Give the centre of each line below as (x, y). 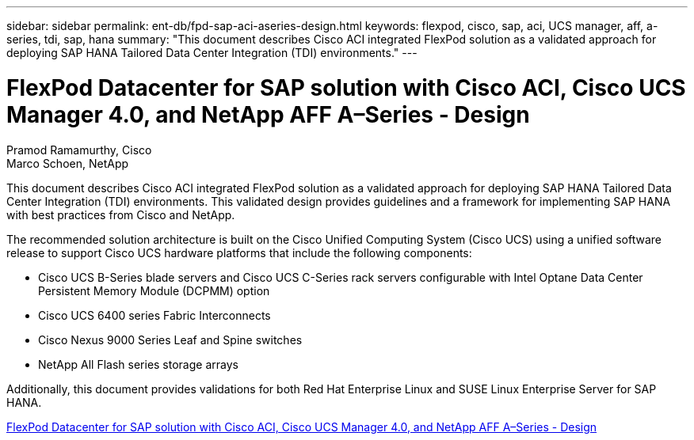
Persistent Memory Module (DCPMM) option (154, 290)
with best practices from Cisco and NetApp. (121, 214)
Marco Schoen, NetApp (68, 163)
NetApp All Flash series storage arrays (138, 364)
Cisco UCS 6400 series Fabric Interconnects (154, 315)
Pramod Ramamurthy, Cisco (79, 150)
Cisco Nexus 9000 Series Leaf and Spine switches (170, 339)
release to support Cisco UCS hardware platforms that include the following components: (239, 252)
